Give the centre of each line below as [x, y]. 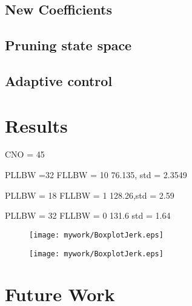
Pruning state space [68, 45]
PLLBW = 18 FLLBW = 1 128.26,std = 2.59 [90, 195]
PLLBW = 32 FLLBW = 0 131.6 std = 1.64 [88, 215]
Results [36, 125]
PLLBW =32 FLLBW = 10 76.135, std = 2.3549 [96, 175]
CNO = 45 [25, 154]
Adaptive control [59, 80]
